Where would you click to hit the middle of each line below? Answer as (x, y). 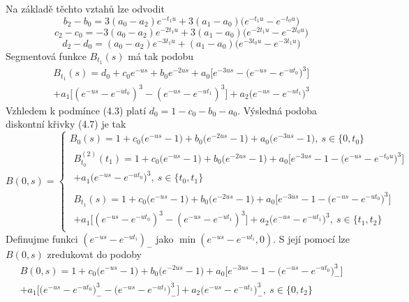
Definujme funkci (42, 238)
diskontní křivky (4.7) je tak (66, 124)
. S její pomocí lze (311, 238)
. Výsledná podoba (277, 110)
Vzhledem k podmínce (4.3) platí (76, 110)
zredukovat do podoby (94, 254)
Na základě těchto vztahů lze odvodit (85, 8)
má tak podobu (161, 55)
